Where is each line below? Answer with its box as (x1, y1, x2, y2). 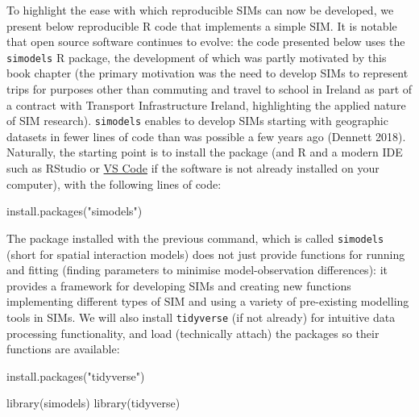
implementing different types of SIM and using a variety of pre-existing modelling (6, 293, 409, 310)
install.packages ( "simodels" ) (6, 202, 143, 219)
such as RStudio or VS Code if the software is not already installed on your (6, 160, 380, 177)
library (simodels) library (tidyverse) (6, 394, 180, 411)
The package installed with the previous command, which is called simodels (6, 229, 384, 246)
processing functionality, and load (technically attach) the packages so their (6, 324, 380, 341)
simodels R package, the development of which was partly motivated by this (6, 48, 387, 65)
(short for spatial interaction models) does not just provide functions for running (6, 245, 405, 262)
